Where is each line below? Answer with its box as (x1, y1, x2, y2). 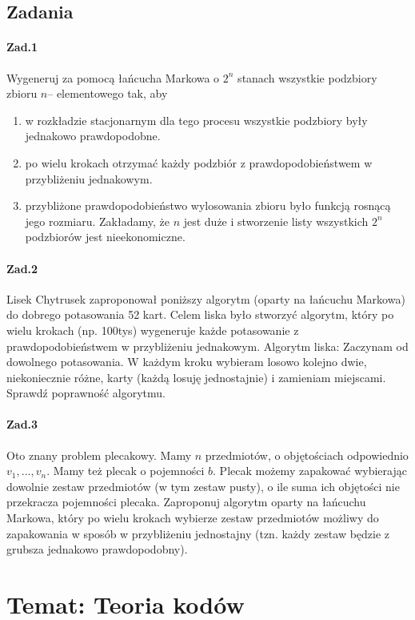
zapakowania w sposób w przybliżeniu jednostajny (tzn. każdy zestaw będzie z (6, 525, 390, 541)
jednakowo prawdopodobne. (25, 127, 161, 144)
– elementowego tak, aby (47, 85, 168, 102)
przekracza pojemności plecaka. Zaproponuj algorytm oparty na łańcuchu (6, 493, 366, 510)
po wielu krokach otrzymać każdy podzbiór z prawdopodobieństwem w (25, 154, 373, 171)
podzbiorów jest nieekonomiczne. (25, 228, 186, 245)
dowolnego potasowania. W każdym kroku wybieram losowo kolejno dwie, (6, 353, 367, 370)
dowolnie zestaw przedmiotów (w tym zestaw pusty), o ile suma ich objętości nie (6, 477, 400, 494)
